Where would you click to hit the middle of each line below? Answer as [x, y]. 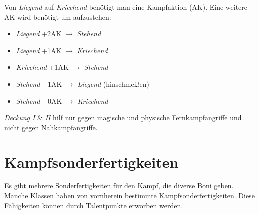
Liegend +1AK [39, 50]
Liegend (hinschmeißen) [113, 83]
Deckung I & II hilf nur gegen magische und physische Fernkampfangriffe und [123, 118]
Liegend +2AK [39, 33]
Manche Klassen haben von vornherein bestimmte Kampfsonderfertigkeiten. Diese [129, 196]
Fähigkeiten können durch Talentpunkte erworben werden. [94, 205]
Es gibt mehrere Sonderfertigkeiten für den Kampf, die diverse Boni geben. [119, 186]
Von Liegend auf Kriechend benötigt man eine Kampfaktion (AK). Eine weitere [126, 7]
